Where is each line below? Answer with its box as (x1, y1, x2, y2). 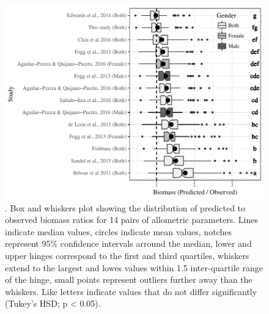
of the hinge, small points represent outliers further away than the (5, 273, 252, 286)
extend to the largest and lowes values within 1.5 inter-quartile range (5, 261, 263, 274)
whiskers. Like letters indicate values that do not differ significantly (5, 285, 257, 298)
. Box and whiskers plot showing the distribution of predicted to (5, 201, 246, 214)
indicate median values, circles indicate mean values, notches (5, 225, 232, 238)
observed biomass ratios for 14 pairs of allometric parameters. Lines (5, 213, 258, 226)
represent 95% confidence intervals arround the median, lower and (5, 237, 252, 250)
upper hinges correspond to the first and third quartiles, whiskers (5, 249, 249, 261)
